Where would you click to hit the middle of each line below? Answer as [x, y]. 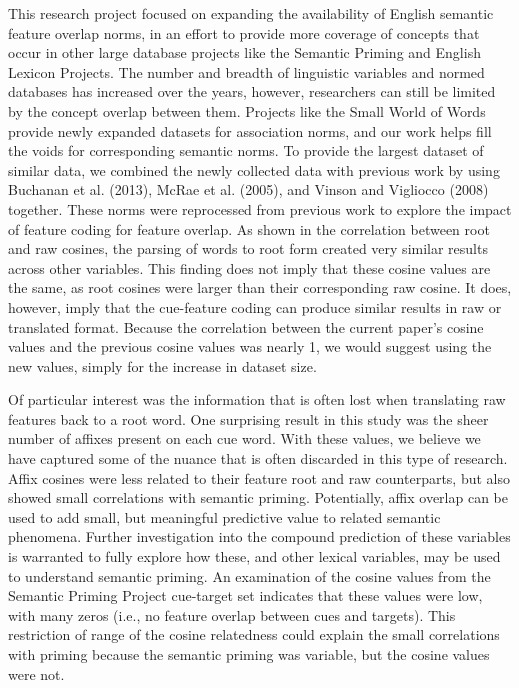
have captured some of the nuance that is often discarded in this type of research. [258, 458]
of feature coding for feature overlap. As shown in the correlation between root [249, 228]
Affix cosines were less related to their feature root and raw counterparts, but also [259, 477]
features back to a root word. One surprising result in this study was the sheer [248, 418]
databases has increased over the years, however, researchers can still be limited [252, 91]
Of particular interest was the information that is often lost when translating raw [257, 399]
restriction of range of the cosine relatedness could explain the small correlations [254, 634]
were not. [36, 673]
